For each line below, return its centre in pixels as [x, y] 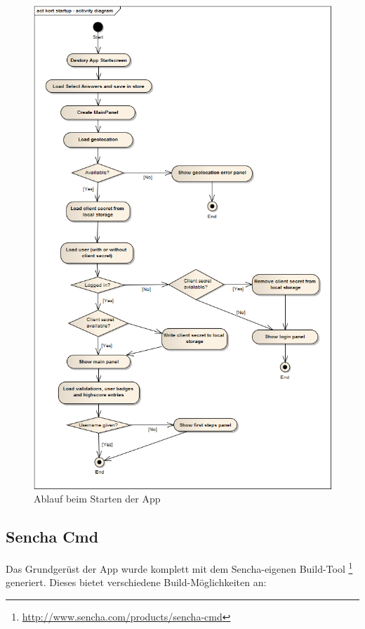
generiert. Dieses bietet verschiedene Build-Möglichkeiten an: [136, 582]
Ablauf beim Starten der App [97, 499]
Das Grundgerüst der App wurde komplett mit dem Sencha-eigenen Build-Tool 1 [179, 568]
